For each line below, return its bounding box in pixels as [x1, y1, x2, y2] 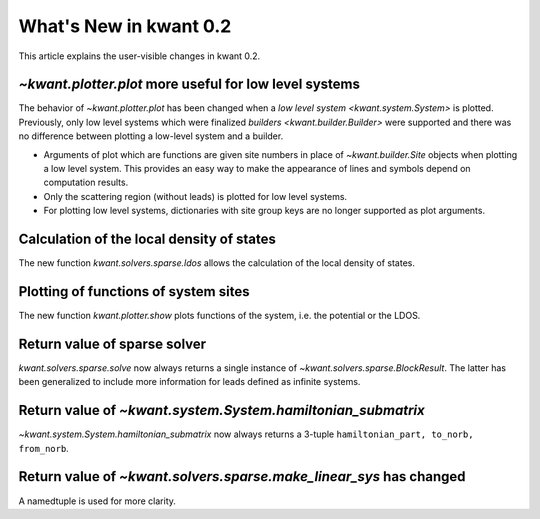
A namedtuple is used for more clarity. [18, 495, 177, 507]
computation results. [43, 176, 129, 189]
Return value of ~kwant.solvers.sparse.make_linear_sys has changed [18, 468, 466, 485]
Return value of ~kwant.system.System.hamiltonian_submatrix [18, 402, 425, 419]
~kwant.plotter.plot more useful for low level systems [18, 76, 360, 93]
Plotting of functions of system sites [18, 283, 250, 300]
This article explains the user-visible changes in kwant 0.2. [18, 50, 261, 62]
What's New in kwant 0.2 [18, 15, 232, 37]
